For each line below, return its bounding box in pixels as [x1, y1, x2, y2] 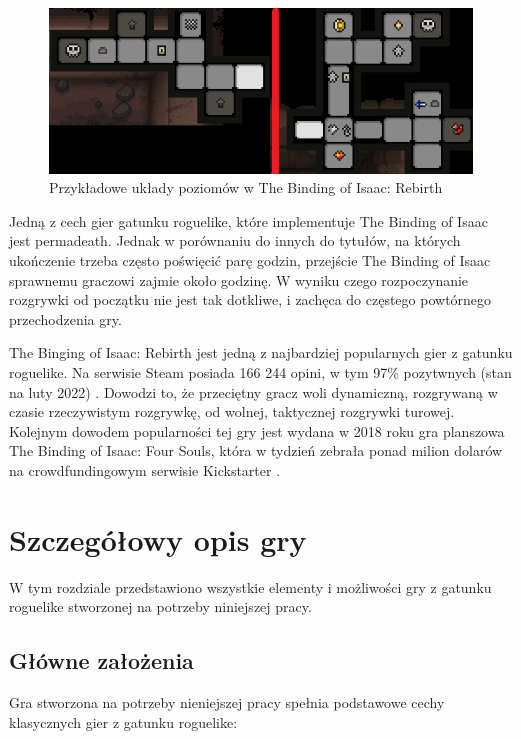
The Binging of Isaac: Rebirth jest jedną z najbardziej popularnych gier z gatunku [9, 342, 513, 363]
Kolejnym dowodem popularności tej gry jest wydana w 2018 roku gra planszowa [9, 420, 505, 441]
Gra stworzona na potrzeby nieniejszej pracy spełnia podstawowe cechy [9, 692, 445, 713]
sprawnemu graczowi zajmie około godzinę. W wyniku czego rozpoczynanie [9, 269, 469, 290]
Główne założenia [9, 645, 194, 676]
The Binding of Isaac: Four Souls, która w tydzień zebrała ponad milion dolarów [9, 440, 503, 461]
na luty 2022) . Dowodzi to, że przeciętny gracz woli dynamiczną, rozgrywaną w [9, 381, 498, 402]
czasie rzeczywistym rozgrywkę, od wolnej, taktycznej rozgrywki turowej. [9, 401, 455, 422]
